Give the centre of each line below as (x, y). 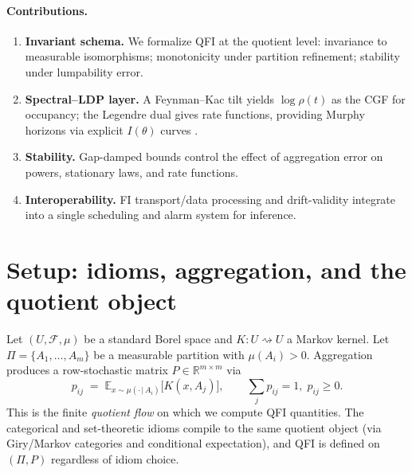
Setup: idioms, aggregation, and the (206, 269)
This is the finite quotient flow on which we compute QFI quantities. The (185, 412)
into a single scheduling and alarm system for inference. (161, 215)
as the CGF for (368, 98)
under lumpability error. (84, 71)
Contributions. (47, 10)
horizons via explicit (74, 129)
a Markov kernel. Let (338, 339)
